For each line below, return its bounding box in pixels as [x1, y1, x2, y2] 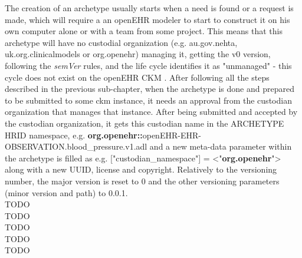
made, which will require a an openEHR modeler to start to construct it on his [5, 13, 290, 25]
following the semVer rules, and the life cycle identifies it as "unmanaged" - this [5, 59, 292, 71]
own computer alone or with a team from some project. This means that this [5, 25, 283, 37]
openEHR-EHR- [142, 128, 201, 141]
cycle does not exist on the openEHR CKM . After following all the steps [5, 71, 270, 83]
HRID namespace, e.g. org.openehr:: [5, 128, 143, 141]
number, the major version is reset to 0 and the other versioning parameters [5, 174, 280, 187]
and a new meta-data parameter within [149, 140, 292, 153]
